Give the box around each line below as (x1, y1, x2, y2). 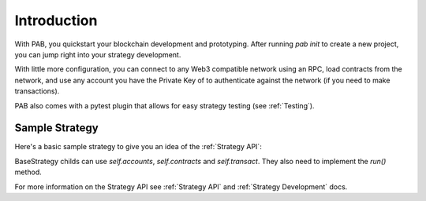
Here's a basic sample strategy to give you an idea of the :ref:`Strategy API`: (14, 142, 262, 152)
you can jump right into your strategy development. (14, 49, 181, 59)
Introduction (14, 12, 98, 29)
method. (14, 167, 43, 177)
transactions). (14, 86, 60, 96)
